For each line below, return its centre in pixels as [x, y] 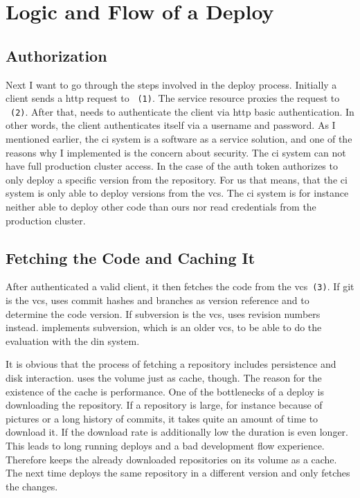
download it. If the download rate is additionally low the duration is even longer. [177, 432]
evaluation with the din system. [73, 340]
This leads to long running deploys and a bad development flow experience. [165, 446]
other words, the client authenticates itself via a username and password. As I [171, 125]
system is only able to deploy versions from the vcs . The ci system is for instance [177, 193]
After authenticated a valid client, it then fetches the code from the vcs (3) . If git [180, 286]
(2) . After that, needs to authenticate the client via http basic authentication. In [182, 111]
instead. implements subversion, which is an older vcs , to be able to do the [164, 327]
